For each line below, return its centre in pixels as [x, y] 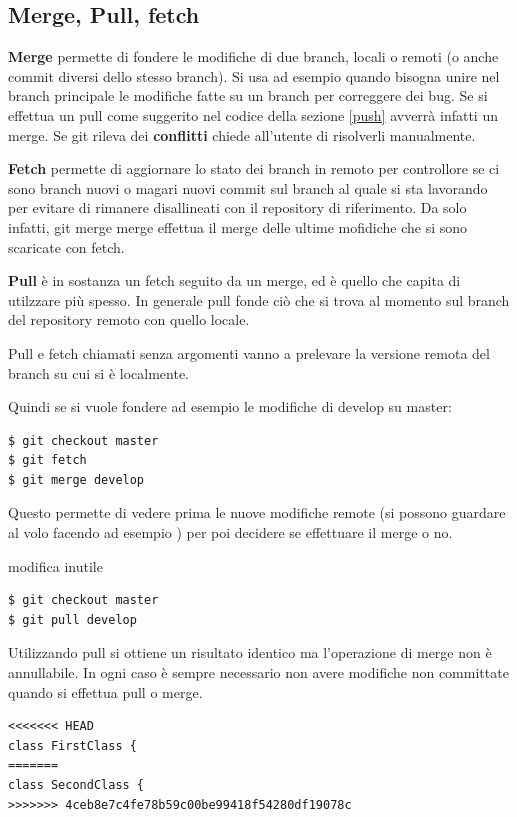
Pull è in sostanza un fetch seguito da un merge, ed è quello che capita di [234, 280]
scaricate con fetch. [66, 246]
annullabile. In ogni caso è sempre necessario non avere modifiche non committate [258, 672]
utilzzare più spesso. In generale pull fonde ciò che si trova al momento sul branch [259, 299]
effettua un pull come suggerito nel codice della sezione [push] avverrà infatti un [253, 114]
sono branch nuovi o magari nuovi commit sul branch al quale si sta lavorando [248, 187]
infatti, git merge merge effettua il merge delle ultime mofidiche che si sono [238, 226]
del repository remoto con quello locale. [129, 319]
